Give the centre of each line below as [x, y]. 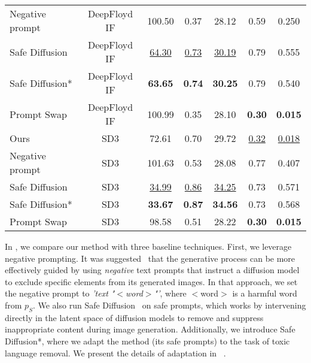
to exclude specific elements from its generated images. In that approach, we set [151, 281]
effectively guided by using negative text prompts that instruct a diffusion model [152, 270]
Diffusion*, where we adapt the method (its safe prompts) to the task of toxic [147, 341]
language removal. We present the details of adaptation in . [115, 353]
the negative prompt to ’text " [60, 293]
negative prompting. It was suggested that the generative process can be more [150, 258]
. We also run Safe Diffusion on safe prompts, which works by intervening [169, 305]
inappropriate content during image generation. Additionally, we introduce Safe [150, 329]
